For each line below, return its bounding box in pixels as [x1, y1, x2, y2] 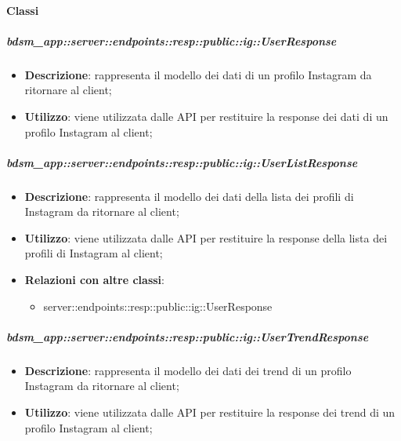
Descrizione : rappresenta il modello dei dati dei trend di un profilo [24, 362, 352, 378]
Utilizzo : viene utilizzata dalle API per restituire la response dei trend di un [24, 404, 396, 420]
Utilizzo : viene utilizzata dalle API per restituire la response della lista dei [24, 229, 388, 246]
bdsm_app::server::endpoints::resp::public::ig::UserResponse [6, 32, 337, 49]
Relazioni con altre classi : [24, 272, 164, 288]
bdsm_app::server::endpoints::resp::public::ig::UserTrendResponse [6, 328, 369, 344]
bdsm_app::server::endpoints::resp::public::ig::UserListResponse [6, 154, 358, 170]
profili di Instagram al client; [24, 245, 163, 261]
